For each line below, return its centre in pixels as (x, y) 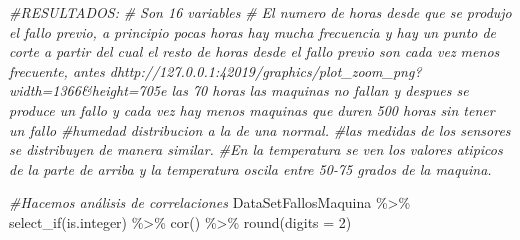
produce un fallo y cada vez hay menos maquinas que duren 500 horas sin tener (252, 109)
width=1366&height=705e (88, 90)
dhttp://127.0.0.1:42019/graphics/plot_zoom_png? (265, 70)
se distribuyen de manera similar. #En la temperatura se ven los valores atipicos (256, 149)
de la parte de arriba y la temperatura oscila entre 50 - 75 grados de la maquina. (250, 168)
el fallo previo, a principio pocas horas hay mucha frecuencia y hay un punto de (253, 31)
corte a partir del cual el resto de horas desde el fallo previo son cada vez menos (254, 51)
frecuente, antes (57, 70)
